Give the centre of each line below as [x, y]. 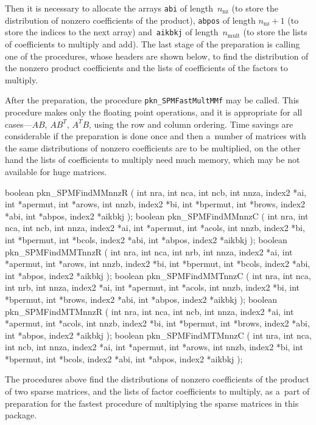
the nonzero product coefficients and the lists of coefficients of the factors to [146, 68]
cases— [19, 124]
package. [21, 415]
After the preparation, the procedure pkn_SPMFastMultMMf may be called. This [152, 100]
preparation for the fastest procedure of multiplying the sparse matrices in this [152, 403]
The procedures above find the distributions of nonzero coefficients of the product [157, 379]
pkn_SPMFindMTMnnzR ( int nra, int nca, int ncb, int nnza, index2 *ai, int [149, 311]
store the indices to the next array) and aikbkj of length [112, 32]
